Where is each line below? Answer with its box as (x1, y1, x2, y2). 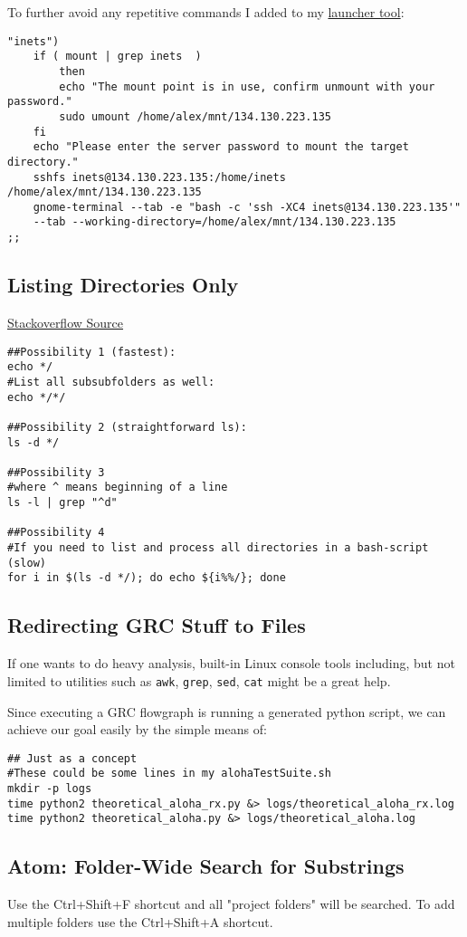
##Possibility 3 (7, 465, 105, 479)
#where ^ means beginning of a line (7, 481, 228, 494)
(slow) (7, 556, 46, 569)
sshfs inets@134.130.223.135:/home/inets (33, 170, 286, 184)
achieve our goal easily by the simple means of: (7, 720, 267, 739)
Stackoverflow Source (7, 312, 124, 331)
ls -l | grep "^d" (7, 496, 118, 510)
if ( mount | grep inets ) (33, 50, 202, 63)
